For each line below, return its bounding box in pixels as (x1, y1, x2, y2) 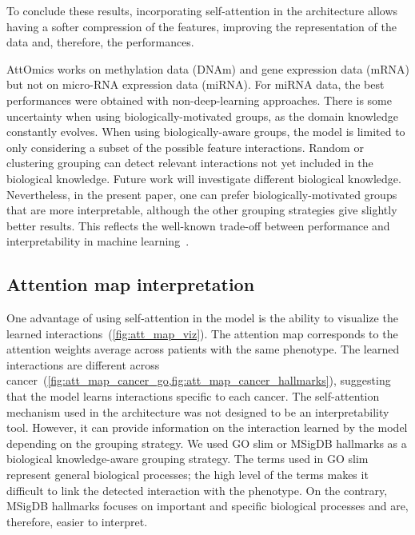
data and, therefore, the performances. (6, 34, 194, 50)
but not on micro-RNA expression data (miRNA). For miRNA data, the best (6, 76, 385, 93)
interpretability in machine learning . (6, 233, 190, 250)
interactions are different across (6, 356, 160, 373)
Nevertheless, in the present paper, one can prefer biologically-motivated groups (6, 186, 397, 202)
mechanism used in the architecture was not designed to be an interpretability (6, 403, 389, 420)
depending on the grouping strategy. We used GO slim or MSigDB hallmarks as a (6, 434, 407, 451)
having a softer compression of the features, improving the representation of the (6, 18, 397, 34)
